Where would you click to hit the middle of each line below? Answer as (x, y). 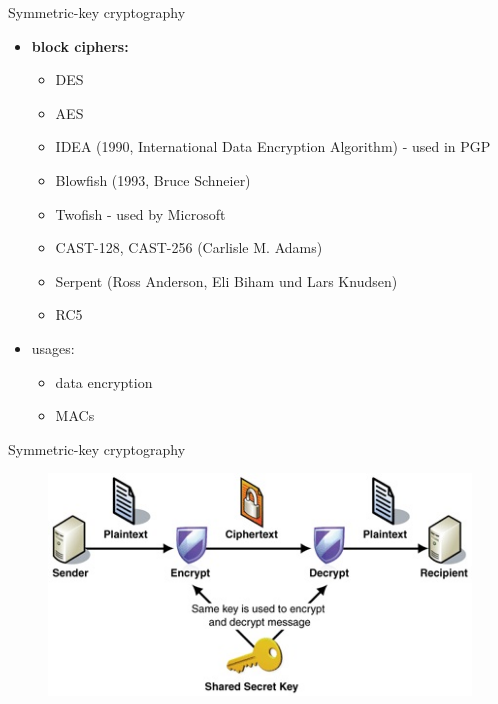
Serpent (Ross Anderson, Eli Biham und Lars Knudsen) (226, 280)
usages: (53, 347)
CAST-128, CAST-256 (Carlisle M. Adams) (189, 247)
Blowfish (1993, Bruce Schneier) (153, 179)
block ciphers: (80, 45)
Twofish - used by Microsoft (140, 213)
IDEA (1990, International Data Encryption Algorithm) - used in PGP (273, 146)
